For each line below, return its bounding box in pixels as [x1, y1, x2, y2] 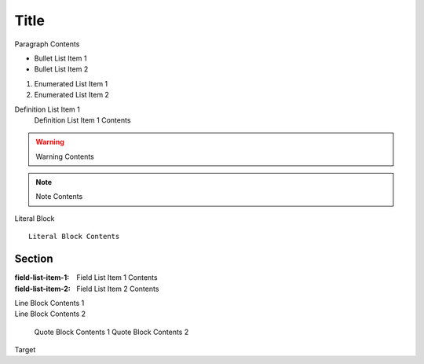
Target [14, 345, 36, 355]
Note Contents [35, 192, 83, 201]
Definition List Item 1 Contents [34, 115, 131, 125]
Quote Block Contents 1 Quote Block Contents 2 [34, 327, 189, 336]
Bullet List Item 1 [34, 53, 87, 63]
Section [14, 252, 53, 266]
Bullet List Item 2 [34, 64, 89, 74]
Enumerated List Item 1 [34, 79, 108, 88]
